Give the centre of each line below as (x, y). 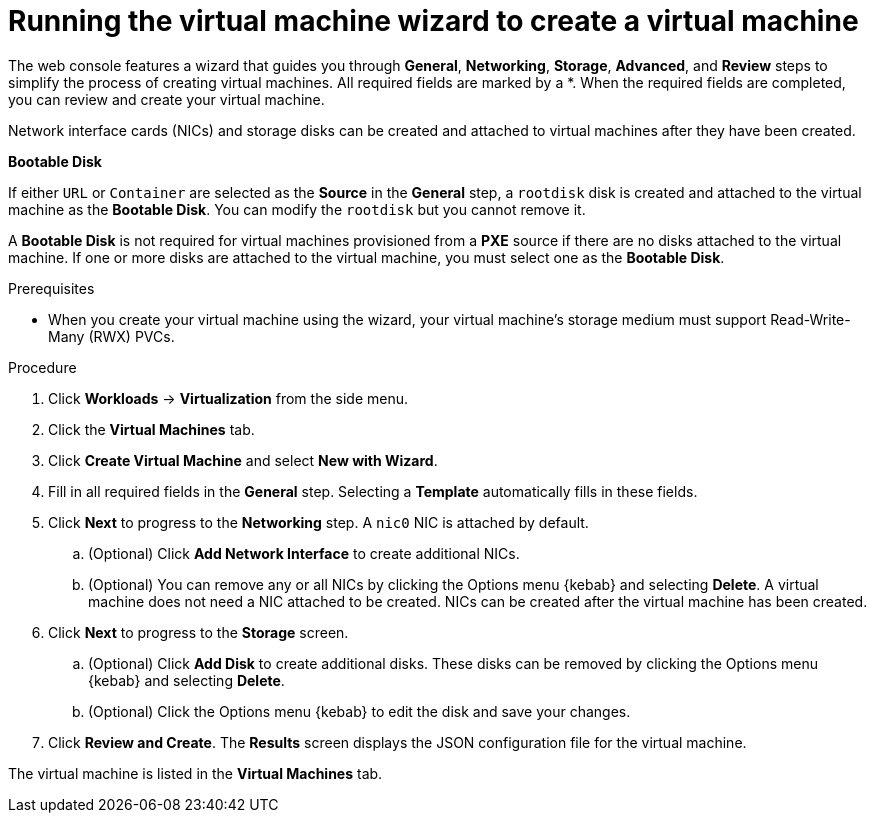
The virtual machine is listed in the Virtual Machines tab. (195, 773)
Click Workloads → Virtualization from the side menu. (228, 398)
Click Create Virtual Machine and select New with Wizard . (243, 460)
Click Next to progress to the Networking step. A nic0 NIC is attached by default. (318, 522)
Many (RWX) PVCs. (111, 336)
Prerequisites (51, 288)
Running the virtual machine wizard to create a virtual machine (433, 21)
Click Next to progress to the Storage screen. (198, 632)
